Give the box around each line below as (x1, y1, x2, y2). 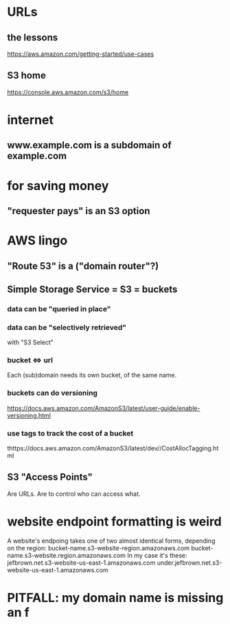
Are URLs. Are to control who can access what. (7, 490, 141, 498)
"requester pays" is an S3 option (7, 205, 150, 217)
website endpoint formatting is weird (7, 514, 222, 530)
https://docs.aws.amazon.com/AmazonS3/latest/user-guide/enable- (7, 404, 200, 412)
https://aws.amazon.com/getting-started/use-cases (7, 50, 154, 58)
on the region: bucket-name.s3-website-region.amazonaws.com (7, 543, 190, 552)
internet (7, 112, 54, 127)
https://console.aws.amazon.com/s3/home (7, 87, 129, 96)
